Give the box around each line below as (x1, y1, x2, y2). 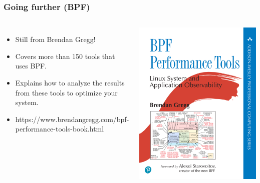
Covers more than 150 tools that (15, 50, 115, 61)
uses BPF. (15, 60, 47, 71)
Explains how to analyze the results (15, 77, 125, 87)
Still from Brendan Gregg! (15, 34, 96, 44)
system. (15, 97, 39, 107)
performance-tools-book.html (15, 123, 104, 134)
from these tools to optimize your (15, 87, 118, 97)
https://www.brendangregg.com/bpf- (15, 113, 129, 124)
